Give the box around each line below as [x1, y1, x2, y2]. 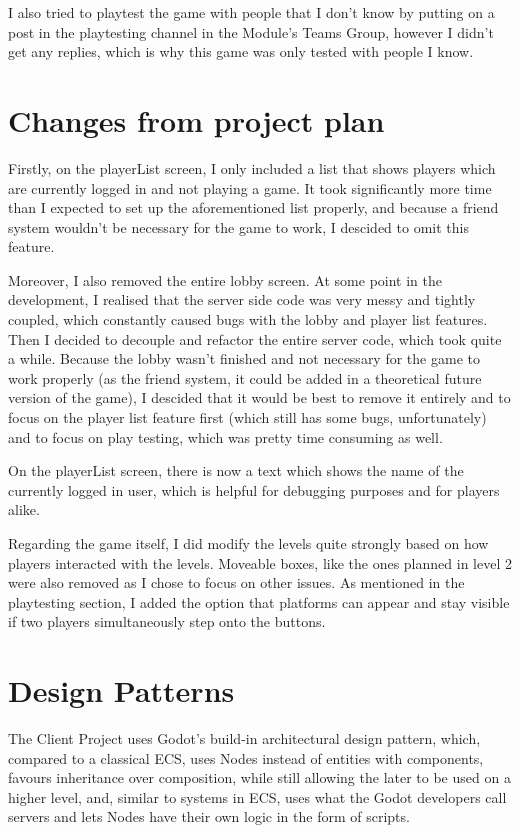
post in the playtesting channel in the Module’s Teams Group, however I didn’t [8, 21, 494, 42]
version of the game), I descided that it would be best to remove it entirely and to [8, 387, 511, 408]
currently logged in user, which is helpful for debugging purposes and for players [8, 479, 500, 500]
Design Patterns [8, 670, 235, 711]
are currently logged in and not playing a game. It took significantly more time [8, 177, 492, 198]
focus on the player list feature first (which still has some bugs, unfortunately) [8, 407, 487, 428]
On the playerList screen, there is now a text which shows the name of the [8, 460, 464, 481]
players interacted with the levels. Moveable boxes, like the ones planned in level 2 [8, 552, 512, 573]
